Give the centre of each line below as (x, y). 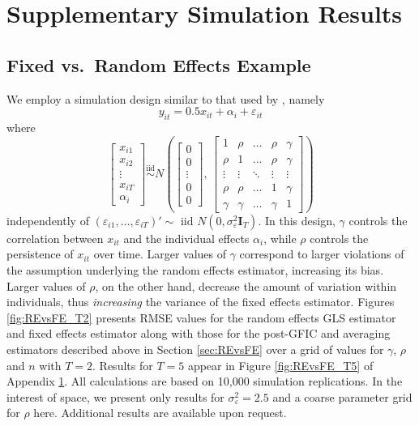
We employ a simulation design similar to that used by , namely (166, 98)
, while (280, 238)
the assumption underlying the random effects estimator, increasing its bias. (195, 269)
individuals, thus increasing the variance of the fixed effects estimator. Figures (201, 302)
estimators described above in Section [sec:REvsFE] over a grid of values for (195, 349)
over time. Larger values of (160, 254)
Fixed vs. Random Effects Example (159, 64)
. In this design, (297, 220)
